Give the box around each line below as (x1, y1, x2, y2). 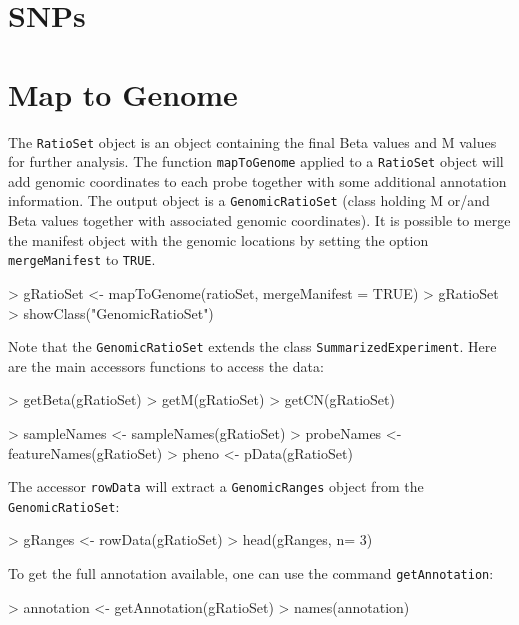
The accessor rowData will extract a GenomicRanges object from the (8, 476, 424, 497)
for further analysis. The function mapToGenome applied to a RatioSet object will (8, 151, 504, 172)
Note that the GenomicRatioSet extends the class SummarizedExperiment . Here (8, 336, 497, 357)
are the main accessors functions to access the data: (8, 355, 324, 376)
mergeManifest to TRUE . (8, 249, 156, 270)
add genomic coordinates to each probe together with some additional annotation (8, 170, 507, 191)
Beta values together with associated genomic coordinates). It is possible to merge (8, 210, 511, 231)
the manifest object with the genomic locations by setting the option (8, 229, 429, 250)
